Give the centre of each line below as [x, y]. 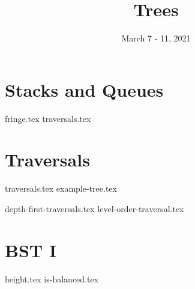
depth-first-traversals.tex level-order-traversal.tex [94, 208]
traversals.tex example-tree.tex [61, 188]
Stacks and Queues [84, 89]
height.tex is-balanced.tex [52, 278]
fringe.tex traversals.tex [48, 118]
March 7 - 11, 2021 [156, 38]
